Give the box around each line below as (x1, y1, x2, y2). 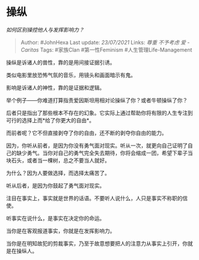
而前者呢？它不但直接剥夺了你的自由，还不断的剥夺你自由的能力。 (6, 129, 167, 137)
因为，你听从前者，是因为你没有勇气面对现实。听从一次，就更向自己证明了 (6, 142, 188, 149)
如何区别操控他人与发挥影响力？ (6, 26, 84, 33)
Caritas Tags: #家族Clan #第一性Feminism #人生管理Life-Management (20, 46, 192, 53)
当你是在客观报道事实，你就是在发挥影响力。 (6, 227, 115, 234)
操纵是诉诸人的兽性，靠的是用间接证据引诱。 (6, 59, 115, 66)
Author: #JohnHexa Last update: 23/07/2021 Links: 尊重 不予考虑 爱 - (20, 39, 190, 46)
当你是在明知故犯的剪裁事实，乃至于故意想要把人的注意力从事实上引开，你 (6, 240, 188, 247)
